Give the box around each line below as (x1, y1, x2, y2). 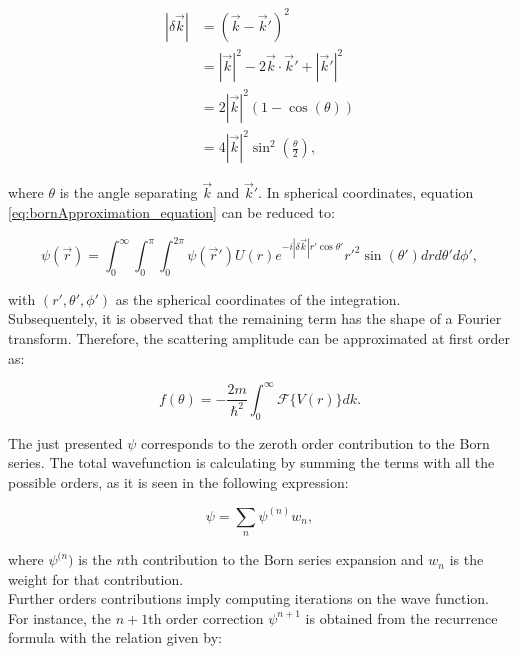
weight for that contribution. (8, 568, 184, 589)
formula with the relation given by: (8, 627, 222, 648)
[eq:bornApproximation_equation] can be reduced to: (8, 201, 335, 222)
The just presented (8, 432, 123, 453)
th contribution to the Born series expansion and (124, 549, 424, 570)
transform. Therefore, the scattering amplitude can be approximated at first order (8, 328, 510, 349)
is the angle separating (59, 182, 198, 203)
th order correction (148, 607, 264, 628)
